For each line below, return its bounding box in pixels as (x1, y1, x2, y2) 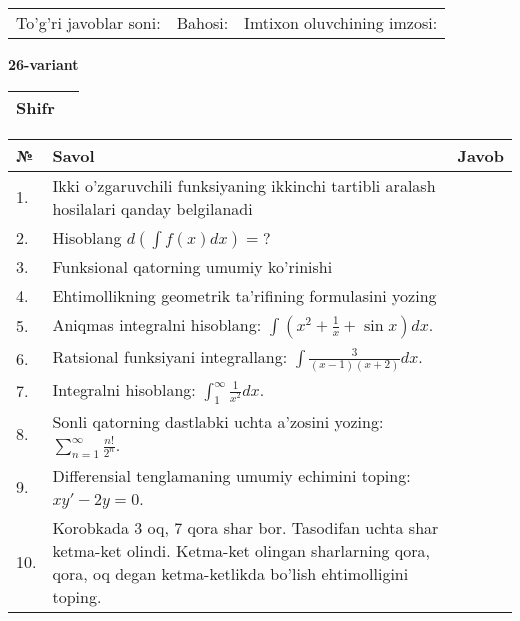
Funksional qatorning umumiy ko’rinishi (52, 254, 333, 278)
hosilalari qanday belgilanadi (52, 196, 253, 220)
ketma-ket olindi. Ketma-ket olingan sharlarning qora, (52, 538, 431, 562)
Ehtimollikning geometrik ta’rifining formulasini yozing (52, 283, 437, 307)
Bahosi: (176, 11, 229, 34)
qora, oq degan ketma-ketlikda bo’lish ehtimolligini (52, 561, 409, 585)
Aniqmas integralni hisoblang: (52, 312, 262, 336)
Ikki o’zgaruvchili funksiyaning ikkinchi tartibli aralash (52, 173, 436, 197)
